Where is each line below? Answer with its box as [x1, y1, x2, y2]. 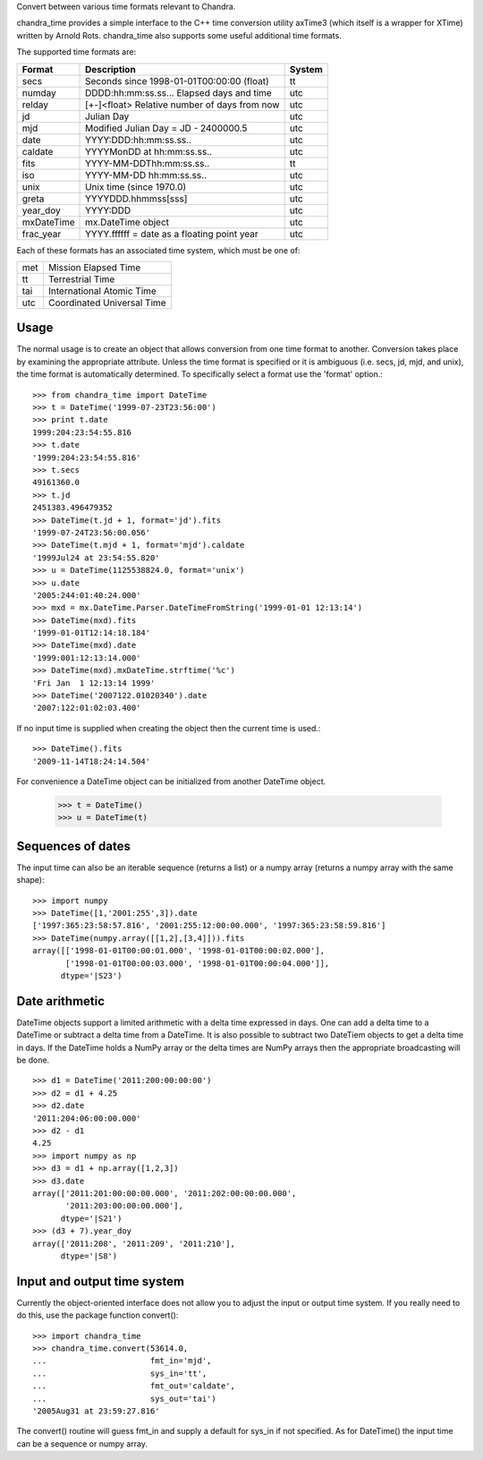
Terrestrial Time [47, 273, 115, 286]
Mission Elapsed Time [47, 260, 141, 273]
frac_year [21, 227, 62, 240]
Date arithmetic [16, 994, 106, 1009]
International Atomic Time [47, 285, 157, 297]
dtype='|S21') [60, 1213, 123, 1224]
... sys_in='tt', [32, 1368, 208, 1379]
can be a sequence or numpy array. [16, 1438, 148, 1449]
